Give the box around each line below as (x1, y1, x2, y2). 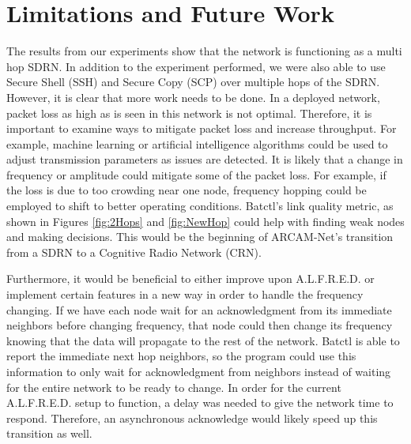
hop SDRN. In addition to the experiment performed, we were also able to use (6, 58, 386, 74)
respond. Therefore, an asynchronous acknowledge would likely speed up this (6, 409, 378, 426)
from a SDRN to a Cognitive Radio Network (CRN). (6, 243, 262, 260)
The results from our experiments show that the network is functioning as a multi (6, 43, 402, 59)
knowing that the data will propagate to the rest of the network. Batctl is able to (6, 332, 400, 348)
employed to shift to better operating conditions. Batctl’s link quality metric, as (6, 198, 394, 214)
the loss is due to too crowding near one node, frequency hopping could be (6, 182, 367, 198)
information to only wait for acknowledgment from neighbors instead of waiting (6, 363, 391, 379)
